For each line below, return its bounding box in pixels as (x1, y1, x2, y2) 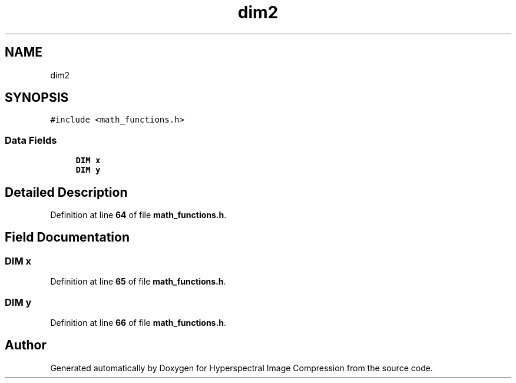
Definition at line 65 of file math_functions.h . (50, 276, 226, 287)
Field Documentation (5, 230, 130, 245)
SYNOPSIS (5, 90, 69, 105)
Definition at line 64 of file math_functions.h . (50, 210, 227, 220)
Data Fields (5, 134, 57, 146)
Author (5, 338, 47, 353)
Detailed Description (5, 184, 128, 200)
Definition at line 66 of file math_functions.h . (50, 318, 226, 328)
